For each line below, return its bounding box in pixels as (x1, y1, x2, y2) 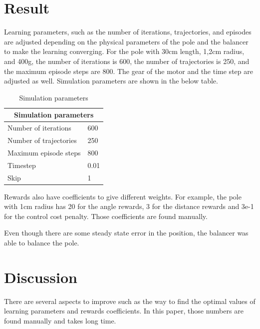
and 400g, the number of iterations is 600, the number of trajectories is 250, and (4, 55, 250, 66)
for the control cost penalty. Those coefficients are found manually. (4, 210, 208, 221)
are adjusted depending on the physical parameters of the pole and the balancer (4, 36, 249, 46)
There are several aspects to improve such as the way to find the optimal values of (4, 295, 256, 306)
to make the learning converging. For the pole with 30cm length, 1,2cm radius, (4, 46, 245, 56)
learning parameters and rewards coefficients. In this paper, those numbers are (4, 305, 244, 316)
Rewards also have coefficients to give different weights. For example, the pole (4, 191, 242, 201)
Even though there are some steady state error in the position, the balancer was (4, 227, 249, 238)
